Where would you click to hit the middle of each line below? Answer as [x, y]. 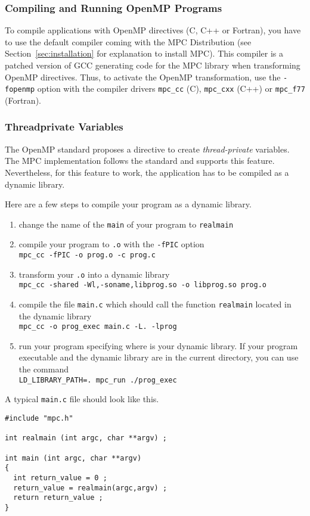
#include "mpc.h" [39, 418]
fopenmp [20, 90]
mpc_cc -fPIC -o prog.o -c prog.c [87, 255]
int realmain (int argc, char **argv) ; [86, 438]
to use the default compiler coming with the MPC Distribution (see [128, 41]
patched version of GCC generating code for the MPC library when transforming [153, 65]
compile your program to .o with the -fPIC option [111, 244]
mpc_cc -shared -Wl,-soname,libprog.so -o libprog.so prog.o [143, 285]
